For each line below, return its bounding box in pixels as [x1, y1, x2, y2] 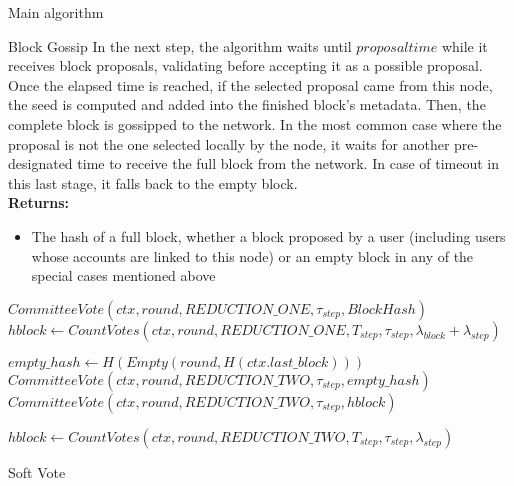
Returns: [8, 192, 70, 213]
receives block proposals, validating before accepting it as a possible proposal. [8, 55, 483, 76]
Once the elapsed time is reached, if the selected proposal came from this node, [8, 74, 493, 95]
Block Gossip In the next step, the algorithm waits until [8, 35, 352, 56]
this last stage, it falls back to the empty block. [8, 172, 298, 193]
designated [8, 153, 73, 174]
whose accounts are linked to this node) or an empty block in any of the [31, 245, 474, 266]
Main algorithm [8, 2, 104, 22]
